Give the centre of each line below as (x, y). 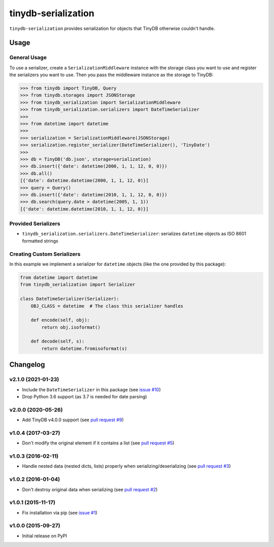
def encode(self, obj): (60, 320)
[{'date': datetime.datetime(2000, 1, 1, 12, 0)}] (84, 181)
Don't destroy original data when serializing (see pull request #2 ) (90, 489)
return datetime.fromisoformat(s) (84, 348)
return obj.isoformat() (71, 327)
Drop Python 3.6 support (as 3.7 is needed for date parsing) (84, 397)
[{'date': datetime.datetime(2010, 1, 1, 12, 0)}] (84, 209)
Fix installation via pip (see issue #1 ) (60, 512)
